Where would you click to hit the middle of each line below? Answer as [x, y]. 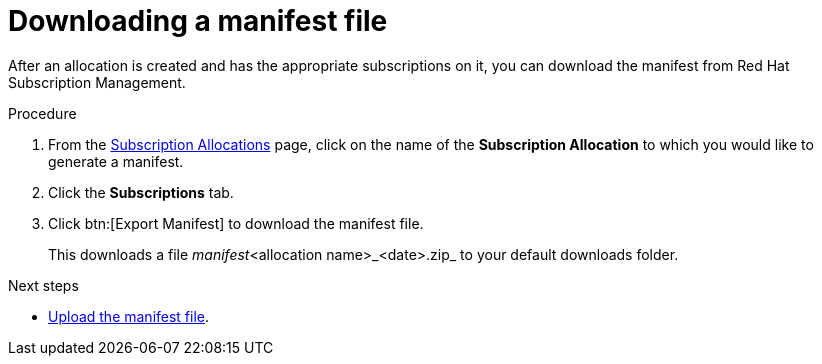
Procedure [42, 113]
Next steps [43, 285]
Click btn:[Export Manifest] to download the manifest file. [236, 223]
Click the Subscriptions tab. [141, 192]
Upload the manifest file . [129, 316]
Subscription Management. [97, 82]
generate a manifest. [116, 161]
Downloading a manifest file [198, 21]
